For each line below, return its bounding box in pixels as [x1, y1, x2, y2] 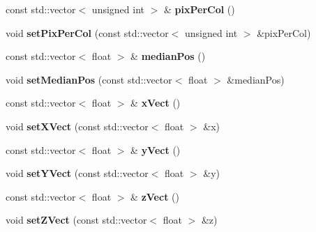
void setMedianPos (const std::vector [6, 72, 172, 86]
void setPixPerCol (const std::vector [6, 25, 169, 40]
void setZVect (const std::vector [6, 212, 147, 227]
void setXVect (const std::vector [6, 118, 149, 133]
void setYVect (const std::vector [6, 166, 149, 180]
